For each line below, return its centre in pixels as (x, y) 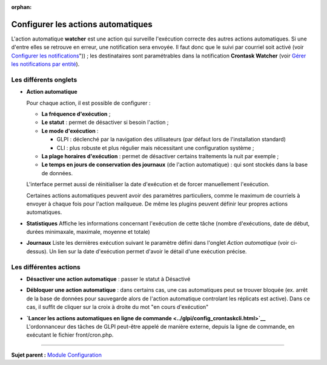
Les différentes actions (46, 267)
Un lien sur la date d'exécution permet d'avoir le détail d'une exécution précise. (148, 251)
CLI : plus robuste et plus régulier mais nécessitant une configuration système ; (155, 147)
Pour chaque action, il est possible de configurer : (88, 103)
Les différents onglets (44, 80)
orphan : (21, 7)
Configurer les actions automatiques (82, 24)
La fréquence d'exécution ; (76, 114)
